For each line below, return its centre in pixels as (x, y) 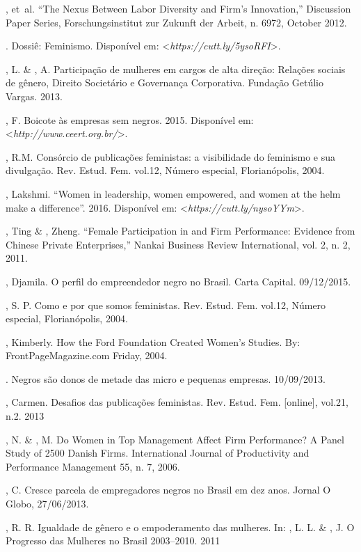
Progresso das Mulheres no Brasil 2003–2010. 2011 (113, 541)
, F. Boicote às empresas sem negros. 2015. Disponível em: (130, 119)
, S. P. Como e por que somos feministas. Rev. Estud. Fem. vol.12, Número (166, 305)
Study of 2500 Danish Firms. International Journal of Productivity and (158, 453)
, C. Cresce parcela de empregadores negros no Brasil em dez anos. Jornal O (168, 490)
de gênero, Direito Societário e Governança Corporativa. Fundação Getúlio (165, 82)
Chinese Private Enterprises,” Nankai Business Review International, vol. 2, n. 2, (178, 244)
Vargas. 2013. (34, 96)
